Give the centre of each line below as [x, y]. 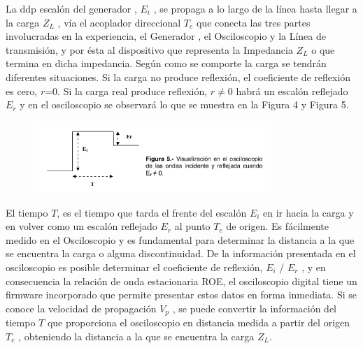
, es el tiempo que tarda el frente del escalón [152, 212]
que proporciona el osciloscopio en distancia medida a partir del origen [199, 322]
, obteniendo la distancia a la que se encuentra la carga [136, 336]
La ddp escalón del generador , [71, 8]
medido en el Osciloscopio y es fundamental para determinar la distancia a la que [180, 239]
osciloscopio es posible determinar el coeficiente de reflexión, [134, 267]
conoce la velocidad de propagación [81, 308]
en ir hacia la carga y [308, 212]
